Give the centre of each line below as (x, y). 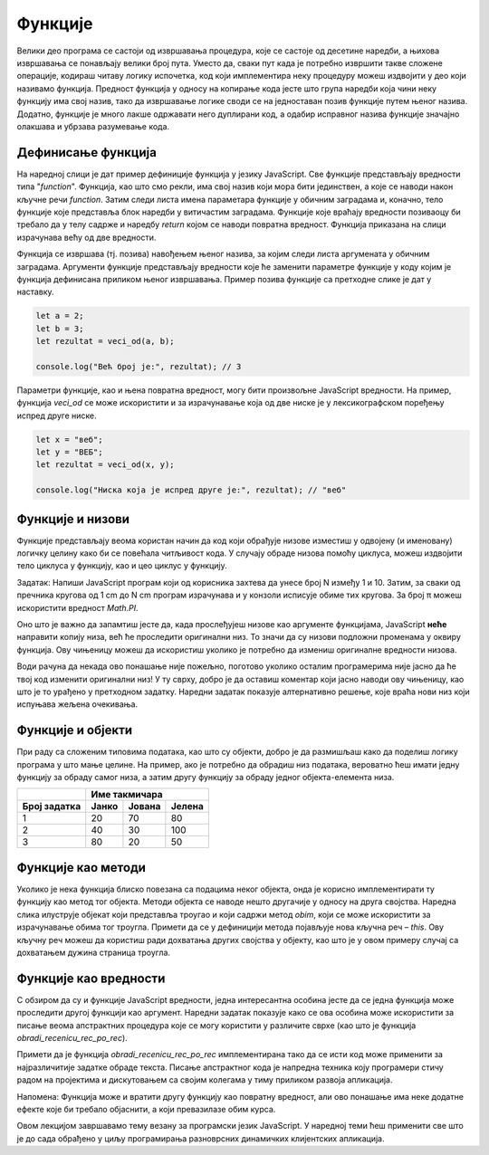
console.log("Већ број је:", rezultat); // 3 (139, 366)
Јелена (187, 807)
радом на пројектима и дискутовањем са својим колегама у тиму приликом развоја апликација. (205, 1080)
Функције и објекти (75, 730)
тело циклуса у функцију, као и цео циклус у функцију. (122, 566)
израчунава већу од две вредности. (86, 237)
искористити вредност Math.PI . (77, 607)
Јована (144, 807)
